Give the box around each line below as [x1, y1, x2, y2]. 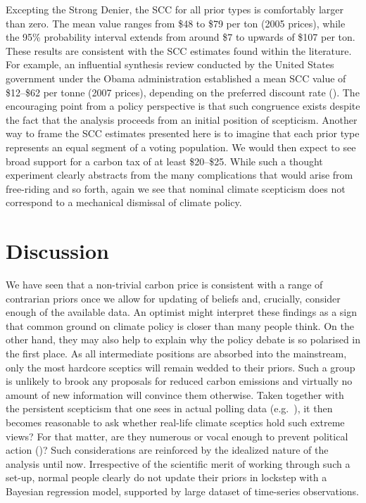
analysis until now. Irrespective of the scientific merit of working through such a [6, 456, 351, 471]
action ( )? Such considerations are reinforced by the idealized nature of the [6, 442, 329, 457]
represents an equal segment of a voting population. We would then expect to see [6, 139, 356, 154]
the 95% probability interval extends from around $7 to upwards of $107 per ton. [6, 30, 355, 44]
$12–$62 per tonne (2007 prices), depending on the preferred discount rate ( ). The [6, 84, 360, 99]
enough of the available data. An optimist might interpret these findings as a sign [6, 305, 358, 319]
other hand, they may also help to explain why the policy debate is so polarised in [6, 332, 361, 347]
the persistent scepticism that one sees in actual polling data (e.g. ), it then [6, 401, 333, 416]
